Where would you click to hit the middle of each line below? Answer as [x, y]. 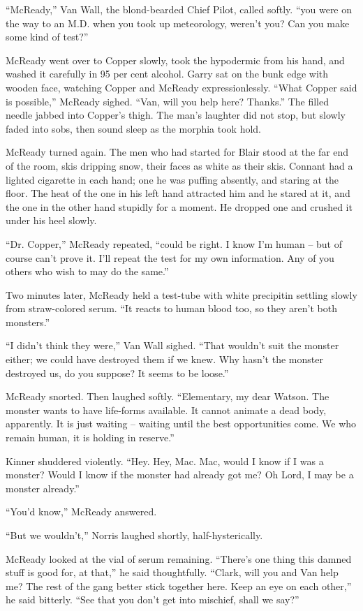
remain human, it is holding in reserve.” [90, 437]
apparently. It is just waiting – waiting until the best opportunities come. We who [181, 424]
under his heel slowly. [51, 220]
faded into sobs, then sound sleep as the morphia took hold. [134, 128]
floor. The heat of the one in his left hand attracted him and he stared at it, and [178, 193]
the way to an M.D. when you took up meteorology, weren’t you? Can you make [178, 23]
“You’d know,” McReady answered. [81, 511]
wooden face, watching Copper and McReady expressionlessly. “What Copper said [181, 87]
